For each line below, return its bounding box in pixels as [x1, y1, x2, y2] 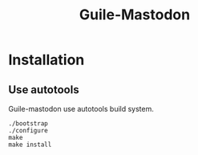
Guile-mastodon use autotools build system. [8, 104, 155, 113]
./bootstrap [8, 120, 48, 128]
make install [8, 141, 52, 149]
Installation [8, 51, 85, 69]
